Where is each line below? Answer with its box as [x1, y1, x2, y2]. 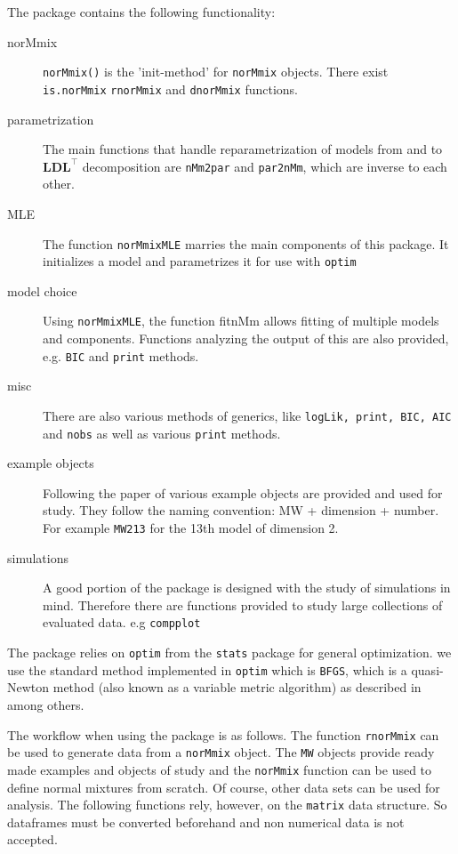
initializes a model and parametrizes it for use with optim [43, 252, 357, 270]
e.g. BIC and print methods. [43, 346, 199, 365]
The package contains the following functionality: [7, 3, 276, 20]
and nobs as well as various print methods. [43, 423, 281, 442]
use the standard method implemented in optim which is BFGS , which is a [7, 660, 407, 679]
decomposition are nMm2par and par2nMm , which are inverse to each [82, 157, 447, 175]
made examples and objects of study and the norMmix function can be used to [7, 760, 432, 778]
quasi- [411, 660, 444, 679]
